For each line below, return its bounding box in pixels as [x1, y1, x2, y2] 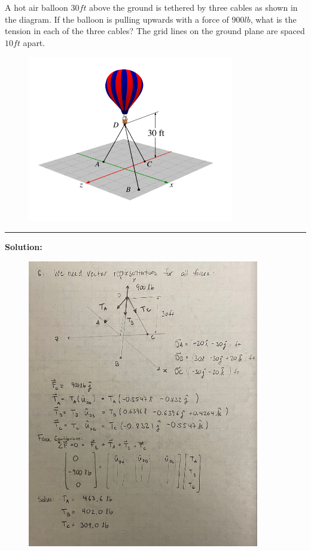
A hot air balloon [5, 1, 68, 13]
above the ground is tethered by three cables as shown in [89, 1, 298, 13]
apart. [23, 36, 45, 48]
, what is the [250, 13, 297, 25]
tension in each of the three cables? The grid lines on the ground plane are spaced [5, 25, 305, 37]
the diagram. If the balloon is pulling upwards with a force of [5, 13, 229, 25]
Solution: [5, 241, 42, 253]
